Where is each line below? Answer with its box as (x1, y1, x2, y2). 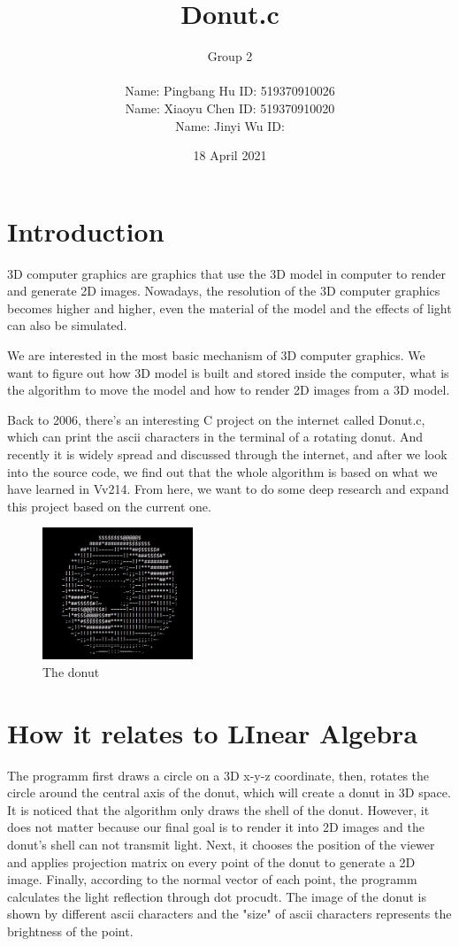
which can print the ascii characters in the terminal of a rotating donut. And (7, 427, 424, 446)
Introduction (7, 212, 164, 249)
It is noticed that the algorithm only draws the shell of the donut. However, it (7, 800, 430, 819)
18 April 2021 (193, 146, 267, 165)
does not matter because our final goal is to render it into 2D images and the (7, 818, 425, 836)
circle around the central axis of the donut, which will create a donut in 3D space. (7, 783, 451, 802)
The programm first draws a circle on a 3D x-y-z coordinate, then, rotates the (7, 765, 430, 784)
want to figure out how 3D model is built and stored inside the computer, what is (7, 363, 449, 381)
